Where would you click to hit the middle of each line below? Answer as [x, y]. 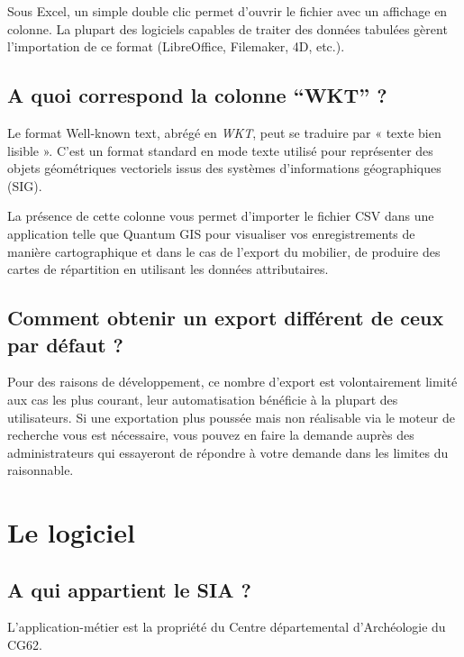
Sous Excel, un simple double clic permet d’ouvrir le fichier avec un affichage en [227, 11]
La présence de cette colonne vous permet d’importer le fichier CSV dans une [221, 216]
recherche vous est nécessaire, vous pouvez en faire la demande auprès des [211, 435]
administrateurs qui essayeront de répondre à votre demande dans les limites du [228, 452]
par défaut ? [66, 344]
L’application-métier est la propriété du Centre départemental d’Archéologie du [227, 627]
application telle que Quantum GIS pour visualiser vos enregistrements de [211, 233]
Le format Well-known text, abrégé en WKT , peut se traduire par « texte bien [224, 132]
